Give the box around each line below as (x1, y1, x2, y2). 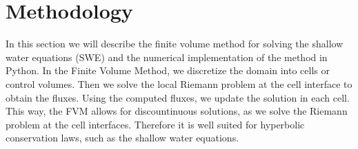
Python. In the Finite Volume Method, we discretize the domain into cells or (6, 63, 330, 78)
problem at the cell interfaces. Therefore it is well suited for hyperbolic (6, 117, 305, 131)
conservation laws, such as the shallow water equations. (6, 130, 239, 145)
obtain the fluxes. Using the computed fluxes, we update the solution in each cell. (6, 90, 350, 104)
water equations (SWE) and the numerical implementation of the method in (6, 49, 328, 64)
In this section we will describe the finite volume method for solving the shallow (6, 36, 344, 51)
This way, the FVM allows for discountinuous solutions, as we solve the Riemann (6, 104, 348, 118)
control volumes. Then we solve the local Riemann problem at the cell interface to (6, 76, 352, 91)
